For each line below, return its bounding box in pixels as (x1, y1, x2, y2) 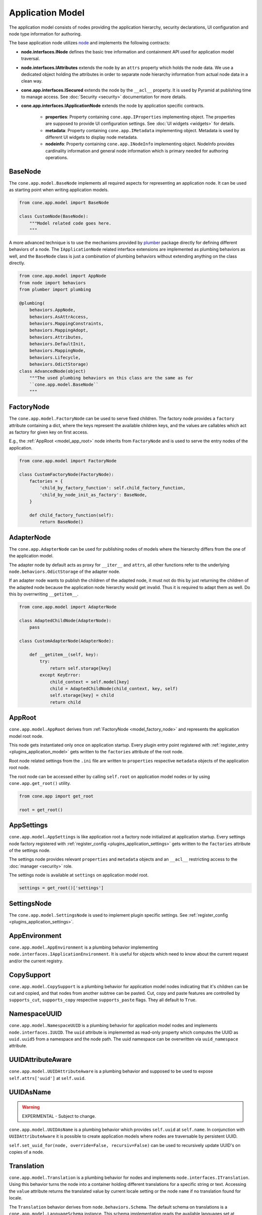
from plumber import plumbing (19, 287, 91, 292)
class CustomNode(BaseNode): (19, 214, 89, 219)
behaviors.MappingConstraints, (29, 321, 104, 326)
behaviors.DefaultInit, (29, 341, 86, 347)
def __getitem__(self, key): (29, 652, 99, 657)
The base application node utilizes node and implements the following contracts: (9, 40, 170, 46)
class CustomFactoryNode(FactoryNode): (19, 471, 114, 477)
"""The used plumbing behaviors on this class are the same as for (29, 375, 194, 381)
